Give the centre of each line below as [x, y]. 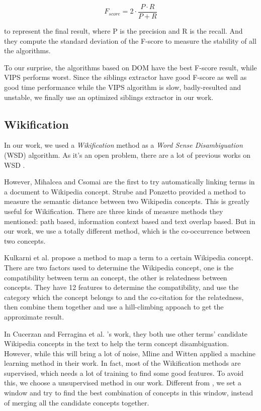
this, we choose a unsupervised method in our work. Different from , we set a [123, 383]
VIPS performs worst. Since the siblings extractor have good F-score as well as [125, 77]
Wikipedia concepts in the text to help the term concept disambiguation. [117, 343]
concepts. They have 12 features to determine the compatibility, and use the [121, 287]
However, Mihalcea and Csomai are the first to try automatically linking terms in [129, 182]
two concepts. [25, 240]
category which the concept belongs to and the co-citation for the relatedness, [124, 297]
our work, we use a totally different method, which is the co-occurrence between [127, 231]
